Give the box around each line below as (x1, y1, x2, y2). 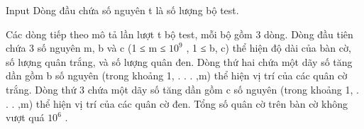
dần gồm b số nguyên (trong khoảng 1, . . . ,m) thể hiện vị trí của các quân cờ (6, 68, 348, 83)
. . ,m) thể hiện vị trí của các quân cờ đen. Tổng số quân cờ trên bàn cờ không (6, 96, 348, 111)
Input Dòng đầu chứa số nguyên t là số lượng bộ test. (6, 3, 239, 17)
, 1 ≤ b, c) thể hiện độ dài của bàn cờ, (186, 40, 351, 55)
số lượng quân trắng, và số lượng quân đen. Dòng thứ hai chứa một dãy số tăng (6, 54, 353, 69)
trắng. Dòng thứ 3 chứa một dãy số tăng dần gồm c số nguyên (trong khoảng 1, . (6, 82, 359, 96)
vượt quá (6, 110, 45, 125)
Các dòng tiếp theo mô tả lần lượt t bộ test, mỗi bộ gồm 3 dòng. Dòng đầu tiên (6, 26, 353, 41)
